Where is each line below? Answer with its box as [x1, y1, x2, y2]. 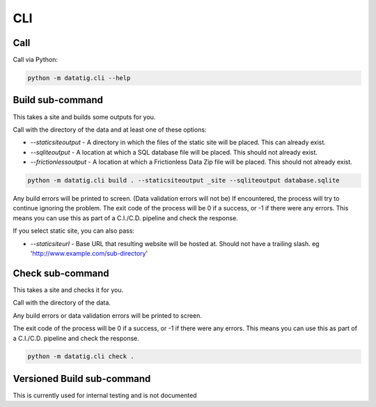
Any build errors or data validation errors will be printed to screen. [13, 311, 202, 320]
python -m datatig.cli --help [27, 74, 131, 82]
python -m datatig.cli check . [27, 353, 135, 360]
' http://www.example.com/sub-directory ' [30, 249, 148, 258]
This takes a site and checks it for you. [13, 286, 124, 294]
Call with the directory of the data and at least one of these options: [13, 125, 207, 134]
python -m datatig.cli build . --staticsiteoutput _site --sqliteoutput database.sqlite [27, 176, 340, 185]
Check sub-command [13, 267, 109, 279]
